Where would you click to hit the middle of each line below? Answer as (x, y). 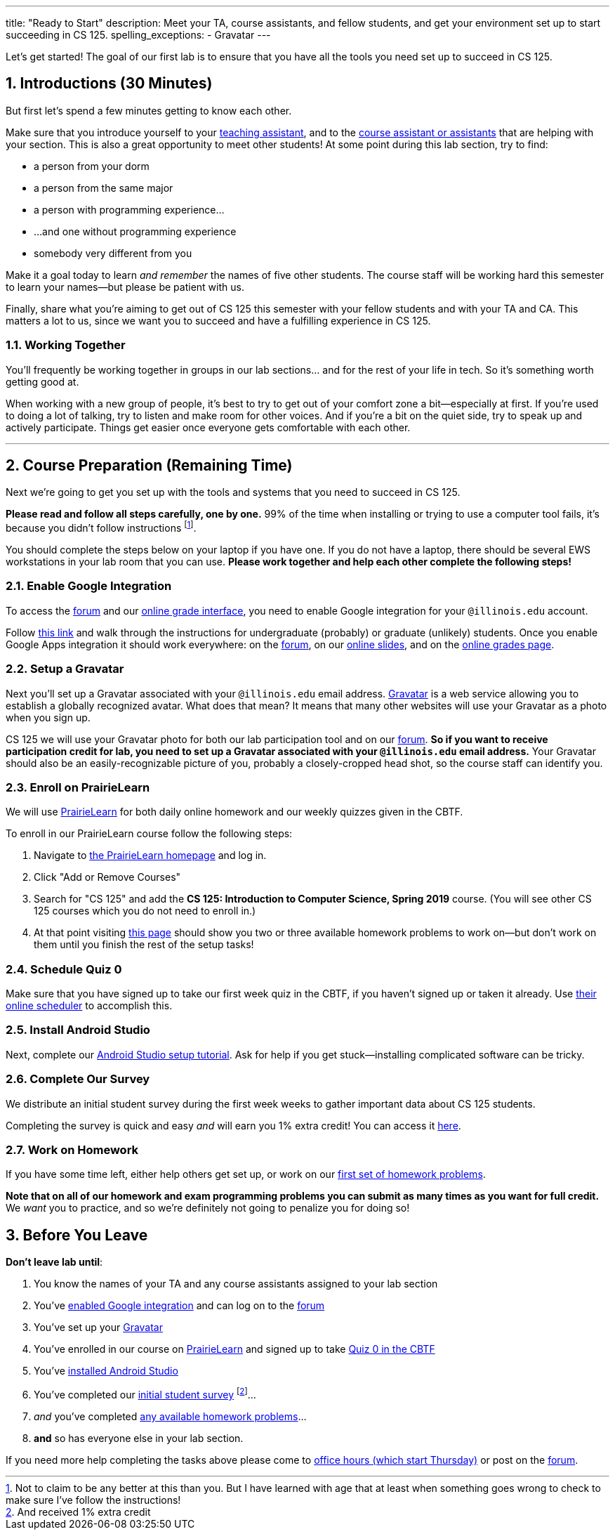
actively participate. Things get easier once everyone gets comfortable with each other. (208, 427)
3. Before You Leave (77, 1235)
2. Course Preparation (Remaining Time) (149, 466)
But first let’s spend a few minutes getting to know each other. (149, 110)
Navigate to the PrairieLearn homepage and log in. (150, 855)
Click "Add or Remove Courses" (107, 877)
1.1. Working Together (66, 345)
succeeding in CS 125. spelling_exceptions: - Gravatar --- (138, 35)
